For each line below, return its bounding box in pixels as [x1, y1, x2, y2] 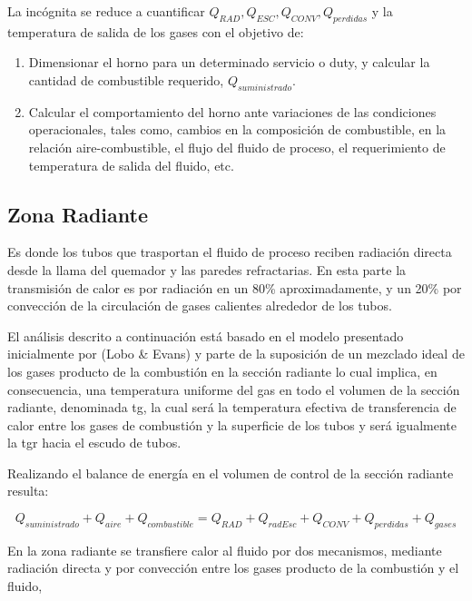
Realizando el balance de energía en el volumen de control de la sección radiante [7, 463, 454, 482]
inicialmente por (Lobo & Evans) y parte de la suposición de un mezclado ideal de [7, 344, 465, 363]
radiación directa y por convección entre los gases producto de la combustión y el [7, 558, 459, 577]
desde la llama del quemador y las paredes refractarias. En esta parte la [7, 260, 407, 279]
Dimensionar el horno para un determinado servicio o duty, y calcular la [28, 53, 430, 72]
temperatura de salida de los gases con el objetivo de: [7, 22, 304, 41]
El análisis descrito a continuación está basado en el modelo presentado [7, 326, 404, 345]
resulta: [7, 481, 49, 500]
